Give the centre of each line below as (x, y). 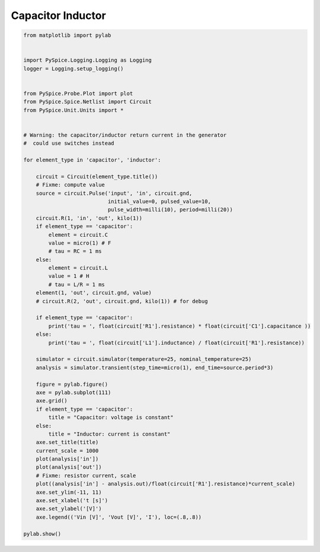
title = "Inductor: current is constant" (109, 434)
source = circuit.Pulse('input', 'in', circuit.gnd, (114, 193)
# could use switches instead (69, 143)
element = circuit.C (78, 235)
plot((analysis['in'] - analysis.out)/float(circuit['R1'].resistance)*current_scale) (166, 484)
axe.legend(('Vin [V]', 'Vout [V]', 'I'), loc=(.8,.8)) (119, 517)
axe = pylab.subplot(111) (73, 392)
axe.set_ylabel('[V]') (69, 509)
